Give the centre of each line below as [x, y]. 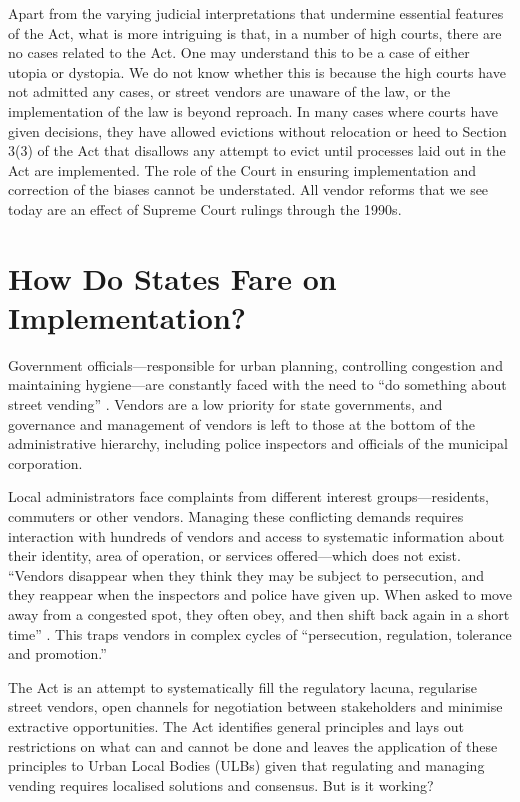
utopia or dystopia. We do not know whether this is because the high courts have [257, 71]
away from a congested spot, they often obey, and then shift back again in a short [259, 613]
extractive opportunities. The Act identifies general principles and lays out [236, 725]
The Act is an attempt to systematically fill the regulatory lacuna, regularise [243, 686]
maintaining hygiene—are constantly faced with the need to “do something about [257, 384]
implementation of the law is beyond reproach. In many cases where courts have [253, 110]
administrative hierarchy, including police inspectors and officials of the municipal [258, 443]
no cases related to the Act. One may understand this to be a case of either [239, 52]
